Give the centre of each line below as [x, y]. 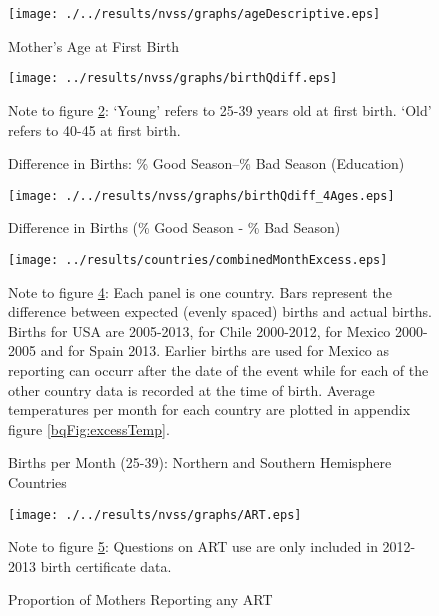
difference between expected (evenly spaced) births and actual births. [220, 311]
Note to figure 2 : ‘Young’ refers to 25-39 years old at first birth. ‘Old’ [220, 109]
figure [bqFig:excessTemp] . [89, 428]
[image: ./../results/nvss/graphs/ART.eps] [155, 514]
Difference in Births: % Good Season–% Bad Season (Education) [206, 163]
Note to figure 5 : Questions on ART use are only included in [193, 546]
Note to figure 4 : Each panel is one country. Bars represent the [200, 291]
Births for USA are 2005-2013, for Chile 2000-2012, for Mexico [199, 330]
